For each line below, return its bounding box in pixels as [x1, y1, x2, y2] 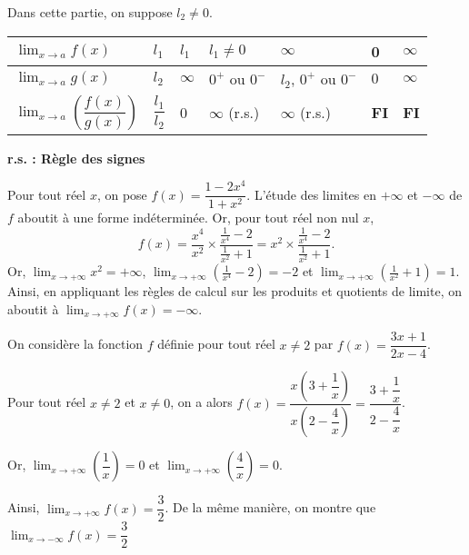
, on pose [96, 184, 147, 203]
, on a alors [170, 392, 233, 411]
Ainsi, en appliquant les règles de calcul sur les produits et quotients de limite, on [7, 282, 462, 301]
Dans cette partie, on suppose [7, 3, 173, 21]
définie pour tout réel [157, 334, 275, 353]
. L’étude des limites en [246, 184, 376, 203]
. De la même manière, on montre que [165, 498, 376, 517]
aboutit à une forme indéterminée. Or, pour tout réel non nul [17, 208, 359, 227]
